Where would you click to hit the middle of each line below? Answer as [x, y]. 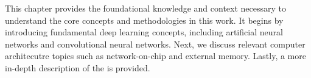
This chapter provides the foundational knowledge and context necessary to [146, 8]
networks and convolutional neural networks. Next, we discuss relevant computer [155, 44]
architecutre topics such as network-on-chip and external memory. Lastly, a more [155, 56]
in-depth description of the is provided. [78, 67]
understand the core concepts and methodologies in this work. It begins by [144, 20]
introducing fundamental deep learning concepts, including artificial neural [144, 32]
